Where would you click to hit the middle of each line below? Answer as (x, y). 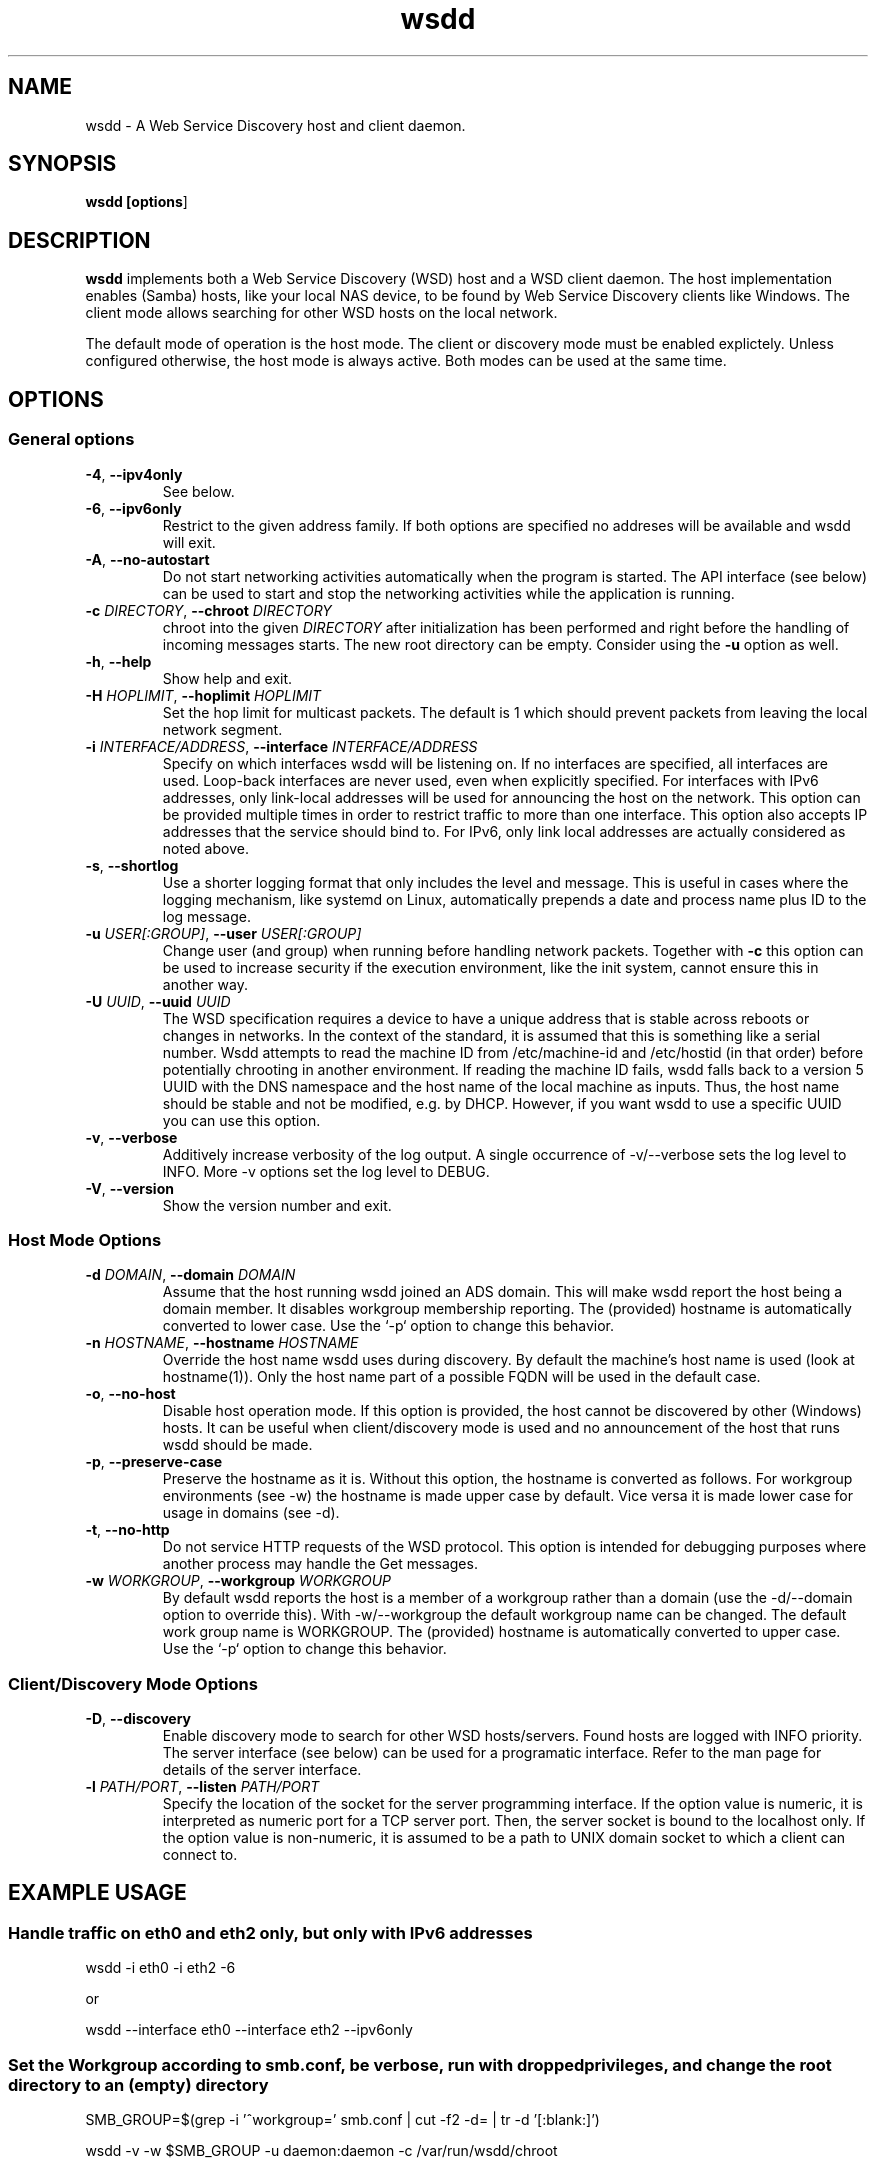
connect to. (200, 1854)
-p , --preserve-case (154, 1462)
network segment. (222, 729)
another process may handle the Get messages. (320, 1564)
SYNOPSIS (62, 164)
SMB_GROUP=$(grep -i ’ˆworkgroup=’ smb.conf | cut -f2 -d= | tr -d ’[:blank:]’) (342, 2119)
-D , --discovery (138, 1718)
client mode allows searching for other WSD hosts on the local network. (321, 313)
